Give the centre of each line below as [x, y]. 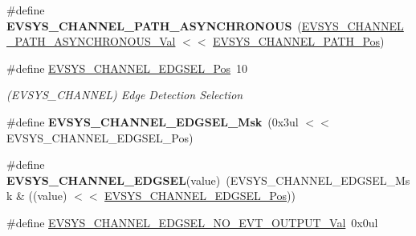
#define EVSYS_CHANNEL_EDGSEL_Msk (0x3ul [153, 121]
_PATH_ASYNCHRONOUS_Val [91, 41]
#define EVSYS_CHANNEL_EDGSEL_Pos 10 [127, 68]
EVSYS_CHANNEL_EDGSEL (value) [114, 180]
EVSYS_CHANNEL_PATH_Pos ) [299, 41]
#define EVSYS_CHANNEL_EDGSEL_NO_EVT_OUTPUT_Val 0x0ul [192, 222]
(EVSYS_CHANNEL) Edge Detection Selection [125, 95]
